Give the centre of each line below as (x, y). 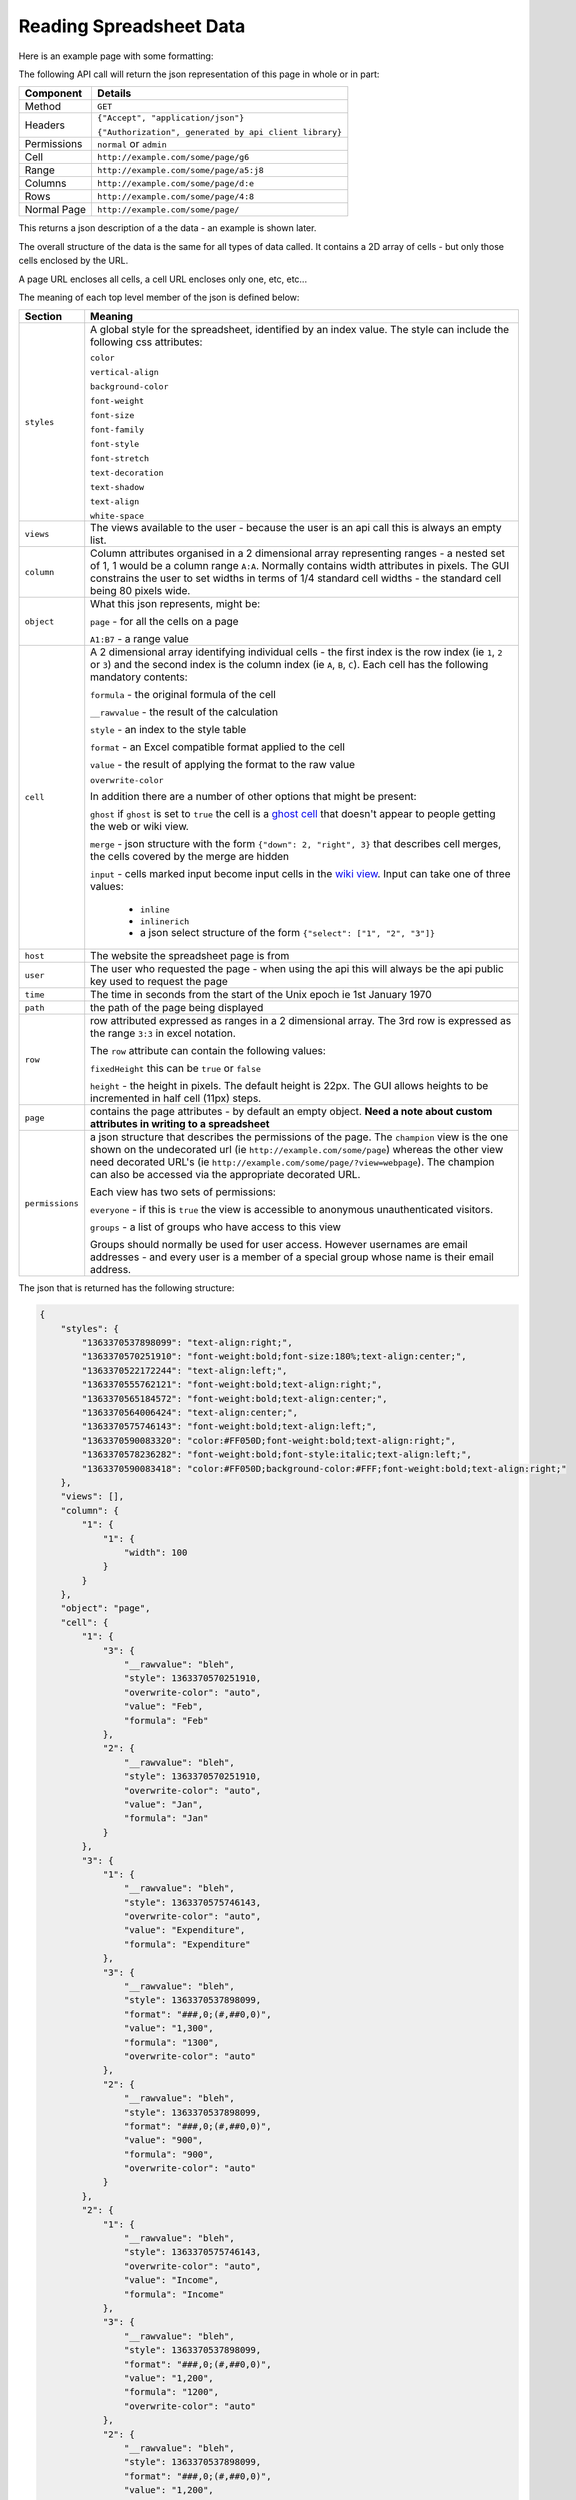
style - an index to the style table (168, 730)
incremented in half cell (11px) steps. (176, 1098)
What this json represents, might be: (175, 604)
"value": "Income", (171, 2280)
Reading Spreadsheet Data (132, 26)
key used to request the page (159, 982)
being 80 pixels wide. (140, 591)
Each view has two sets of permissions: (183, 1192)
